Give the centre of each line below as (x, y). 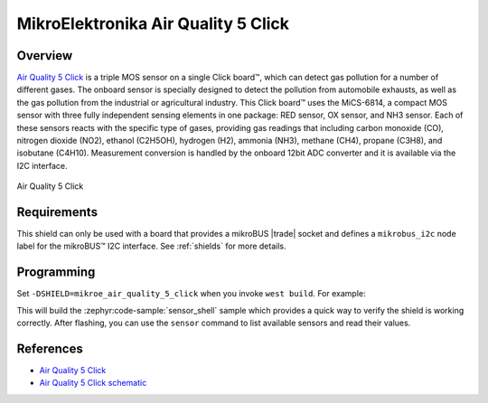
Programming (56, 272)
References (50, 348)
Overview (45, 56)
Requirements (57, 212)
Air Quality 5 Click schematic (93, 383)
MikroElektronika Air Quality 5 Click (153, 23)
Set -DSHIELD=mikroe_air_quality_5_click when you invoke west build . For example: (191, 294)
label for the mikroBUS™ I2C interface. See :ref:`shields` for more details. (151, 246)
